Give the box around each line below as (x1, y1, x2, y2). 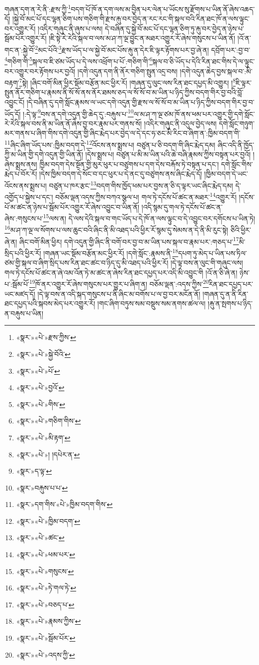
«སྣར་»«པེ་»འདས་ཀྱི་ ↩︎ (16, 649, 75, 660)
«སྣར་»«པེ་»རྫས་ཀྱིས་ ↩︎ (16, 332, 76, 342)
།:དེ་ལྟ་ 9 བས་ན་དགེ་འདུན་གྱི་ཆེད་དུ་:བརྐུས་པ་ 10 (23, 107, 134, 119)
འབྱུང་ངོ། (4, 96, 24, 107)
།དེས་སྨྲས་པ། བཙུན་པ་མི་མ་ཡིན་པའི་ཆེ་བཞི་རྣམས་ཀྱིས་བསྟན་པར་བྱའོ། (85, 149, 251, 160)
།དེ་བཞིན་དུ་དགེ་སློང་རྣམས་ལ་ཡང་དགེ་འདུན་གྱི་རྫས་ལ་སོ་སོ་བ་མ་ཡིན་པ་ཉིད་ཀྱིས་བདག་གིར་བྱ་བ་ (26, 96, 255, 107)
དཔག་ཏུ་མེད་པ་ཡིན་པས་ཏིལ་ (178, 248, 247, 258)
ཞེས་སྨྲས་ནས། (4, 159, 37, 169)
